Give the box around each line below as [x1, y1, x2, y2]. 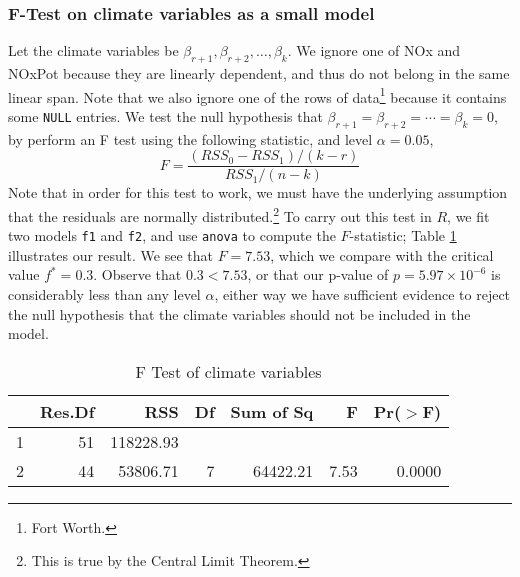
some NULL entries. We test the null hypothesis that [8, 105, 323, 126]
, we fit [447, 205, 490, 226]
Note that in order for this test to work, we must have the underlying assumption [8, 182, 508, 203]
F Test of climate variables [135, 359, 322, 383]
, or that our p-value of [247, 264, 389, 285]
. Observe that [93, 264, 182, 285]
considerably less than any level [8, 284, 201, 304]
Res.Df [40, 399, 95, 423]
